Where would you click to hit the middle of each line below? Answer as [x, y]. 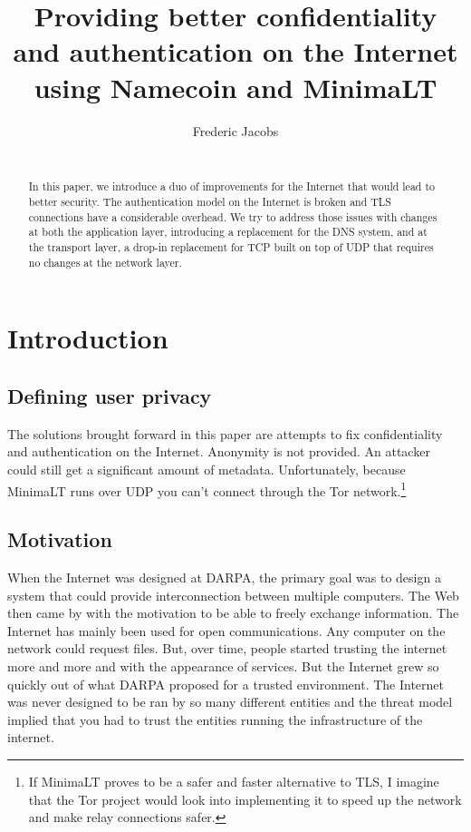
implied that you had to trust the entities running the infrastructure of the [215, 719]
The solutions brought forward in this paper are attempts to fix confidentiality [225, 433]
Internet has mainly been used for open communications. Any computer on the [226, 630]
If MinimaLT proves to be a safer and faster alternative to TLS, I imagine [234, 781]
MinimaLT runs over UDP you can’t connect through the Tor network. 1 [207, 489]
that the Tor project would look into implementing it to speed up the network [245, 799]
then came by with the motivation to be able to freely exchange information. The [233, 613]
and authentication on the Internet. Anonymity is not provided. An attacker [219, 451]
